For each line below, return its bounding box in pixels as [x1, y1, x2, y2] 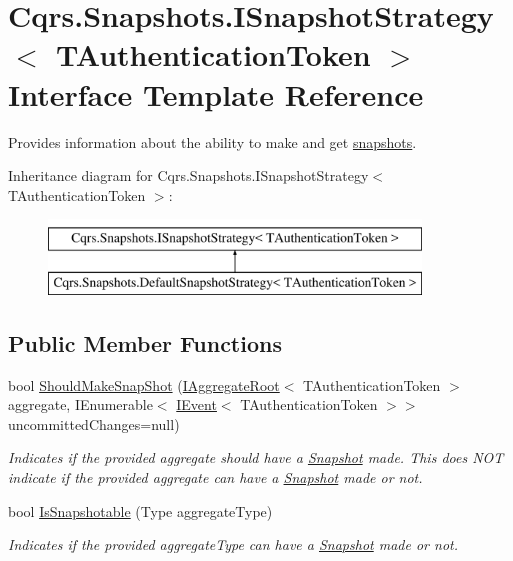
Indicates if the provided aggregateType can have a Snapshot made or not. [8, 534, 458, 555]
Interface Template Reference [8, 73, 424, 114]
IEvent [176, 394, 217, 415]
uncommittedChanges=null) [8, 413, 180, 434]
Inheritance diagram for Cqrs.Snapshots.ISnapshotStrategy [8, 165, 369, 186]
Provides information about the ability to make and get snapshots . [8, 131, 417, 152]
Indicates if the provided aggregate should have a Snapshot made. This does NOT [8, 447, 504, 468]
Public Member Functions [8, 327, 282, 358]
